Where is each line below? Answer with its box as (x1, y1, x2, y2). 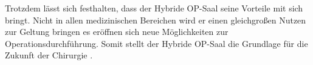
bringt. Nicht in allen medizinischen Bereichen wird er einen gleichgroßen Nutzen (5, 13, 306, 26)
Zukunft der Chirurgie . (5, 49, 93, 61)
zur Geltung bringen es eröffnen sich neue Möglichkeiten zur (5, 25, 229, 38)
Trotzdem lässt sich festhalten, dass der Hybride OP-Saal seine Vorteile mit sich (5, 2, 303, 14)
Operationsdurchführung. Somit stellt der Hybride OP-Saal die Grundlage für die (5, 37, 308, 49)
